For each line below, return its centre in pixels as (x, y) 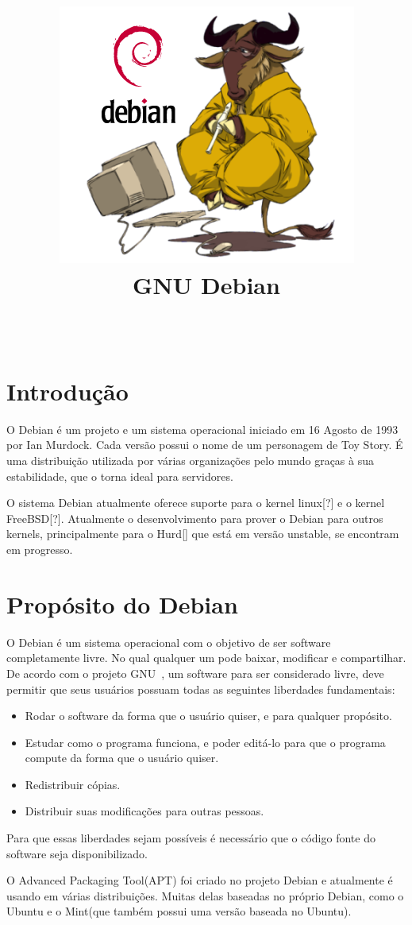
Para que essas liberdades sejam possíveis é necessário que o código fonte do (191, 838)
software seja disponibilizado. (77, 853)
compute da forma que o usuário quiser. (122, 758)
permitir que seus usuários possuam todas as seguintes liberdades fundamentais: (201, 689)
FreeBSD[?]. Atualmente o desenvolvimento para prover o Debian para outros (195, 518)
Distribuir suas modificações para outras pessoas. (144, 811)
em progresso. (40, 549)
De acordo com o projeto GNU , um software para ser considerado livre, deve (195, 673)
